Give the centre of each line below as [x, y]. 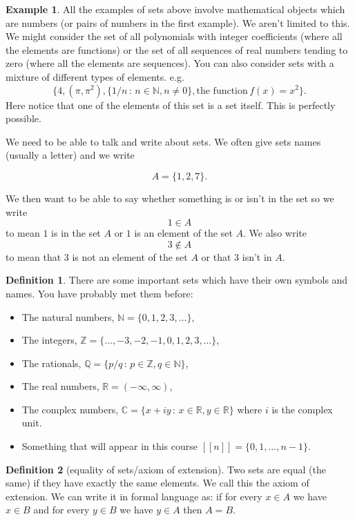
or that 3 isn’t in [237, 256]
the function [222, 91]
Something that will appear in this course [109, 446]
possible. [23, 118]
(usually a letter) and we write [70, 155]
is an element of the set [183, 233]
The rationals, [51, 363]
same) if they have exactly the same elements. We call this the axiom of [157, 483]
